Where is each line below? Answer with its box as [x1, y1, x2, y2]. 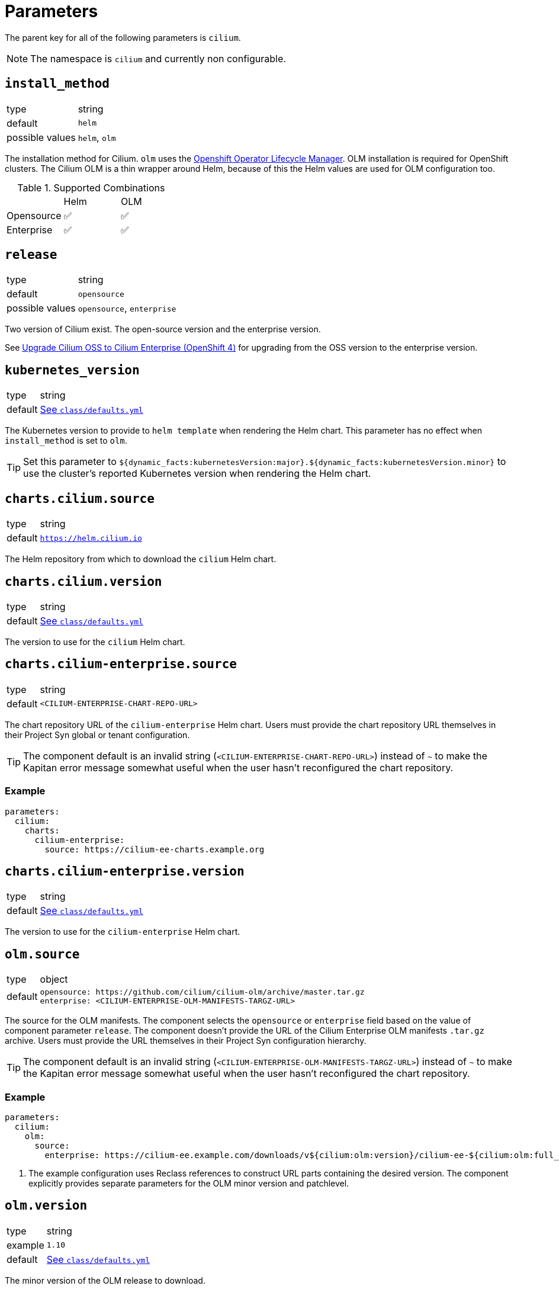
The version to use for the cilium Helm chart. [5, 636, 185, 647]
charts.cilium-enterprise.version [5, 864, 245, 878]
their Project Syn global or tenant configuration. [5, 729, 190, 740]
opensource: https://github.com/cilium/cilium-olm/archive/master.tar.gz [40, 987, 365, 997]
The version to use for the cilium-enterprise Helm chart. [5, 926, 240, 937]
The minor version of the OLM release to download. [5, 1275, 205, 1285]
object [40, 973, 68, 986]
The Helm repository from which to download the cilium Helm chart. [5, 554, 277, 565]
